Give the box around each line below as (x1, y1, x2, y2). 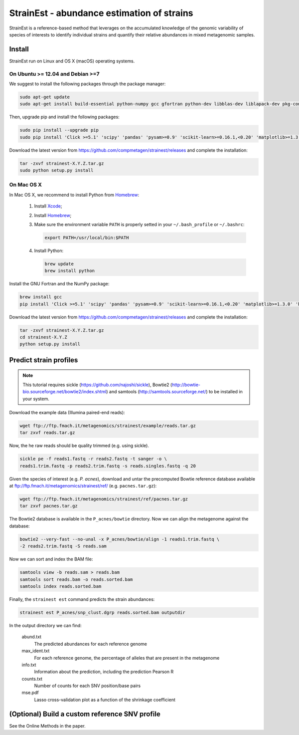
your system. (22, 396, 50, 402)
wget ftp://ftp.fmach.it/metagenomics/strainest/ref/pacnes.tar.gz (19, 496, 188, 502)
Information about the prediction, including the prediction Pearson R (34, 669, 174, 675)
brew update (44, 261, 74, 266)
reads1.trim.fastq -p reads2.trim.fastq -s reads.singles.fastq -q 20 (19, 463, 196, 469)
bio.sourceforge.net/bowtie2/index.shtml (22, 389, 107, 395)
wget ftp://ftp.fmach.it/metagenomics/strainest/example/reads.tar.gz (19, 423, 196, 429)
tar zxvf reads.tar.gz (19, 430, 75, 436)
